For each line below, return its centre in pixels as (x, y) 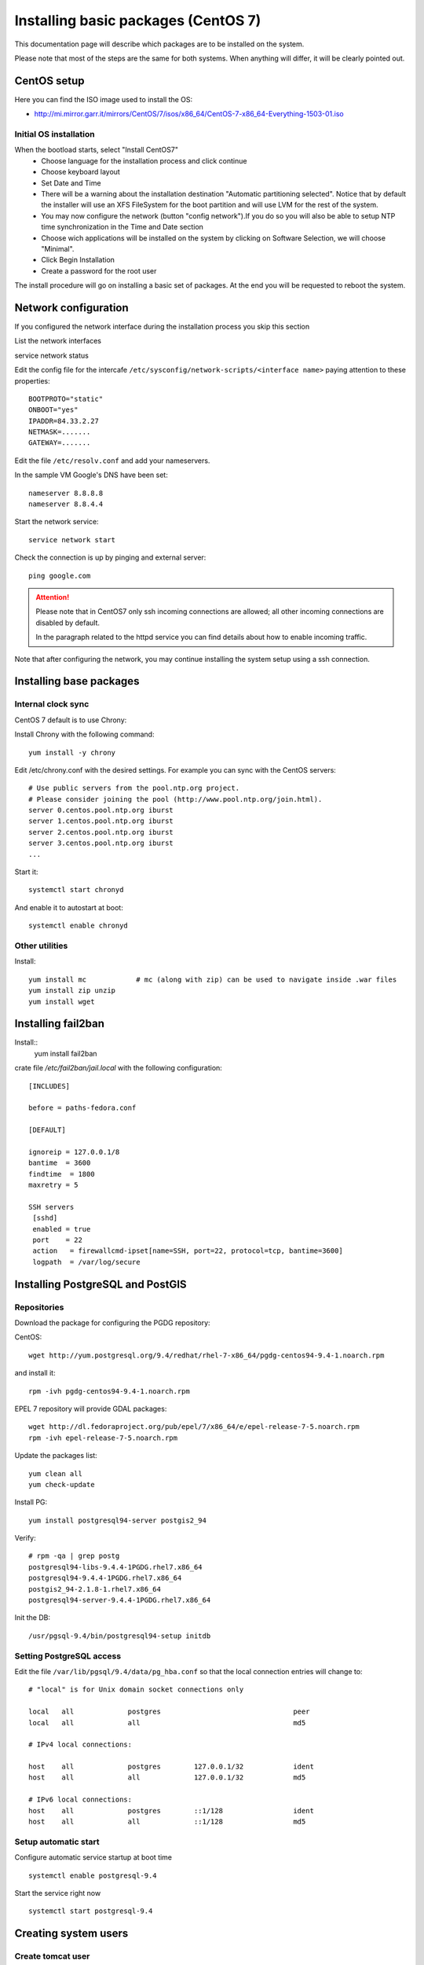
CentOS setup (49, 81)
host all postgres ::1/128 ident (171, 1811)
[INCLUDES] (49, 1086)
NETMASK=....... (60, 432)
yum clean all (55, 1473)
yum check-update (62, 1484)
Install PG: (31, 1502)
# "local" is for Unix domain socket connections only (136, 1690)
